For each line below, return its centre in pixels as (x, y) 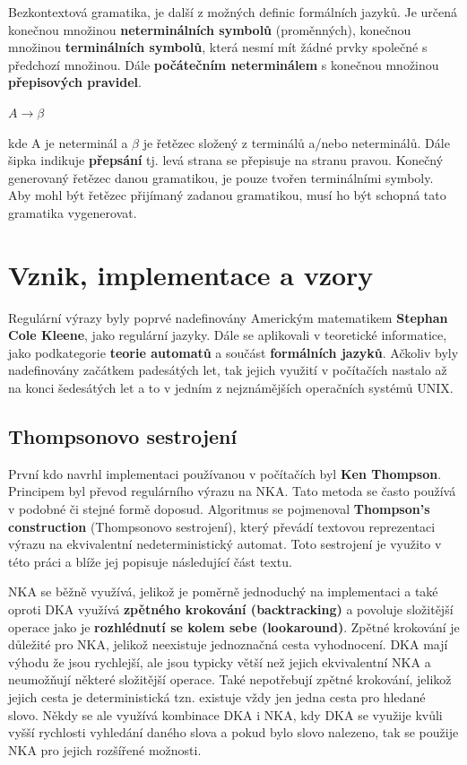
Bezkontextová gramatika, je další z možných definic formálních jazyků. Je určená (233, 12)
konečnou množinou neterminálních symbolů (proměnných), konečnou (210, 29)
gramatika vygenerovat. (73, 212)
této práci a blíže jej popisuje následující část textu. (150, 561)
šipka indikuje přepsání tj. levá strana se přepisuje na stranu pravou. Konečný (226, 160)
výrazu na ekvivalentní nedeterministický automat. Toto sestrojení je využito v (225, 544)
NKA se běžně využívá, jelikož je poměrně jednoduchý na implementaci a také (223, 591)
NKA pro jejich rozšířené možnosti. (105, 749)
